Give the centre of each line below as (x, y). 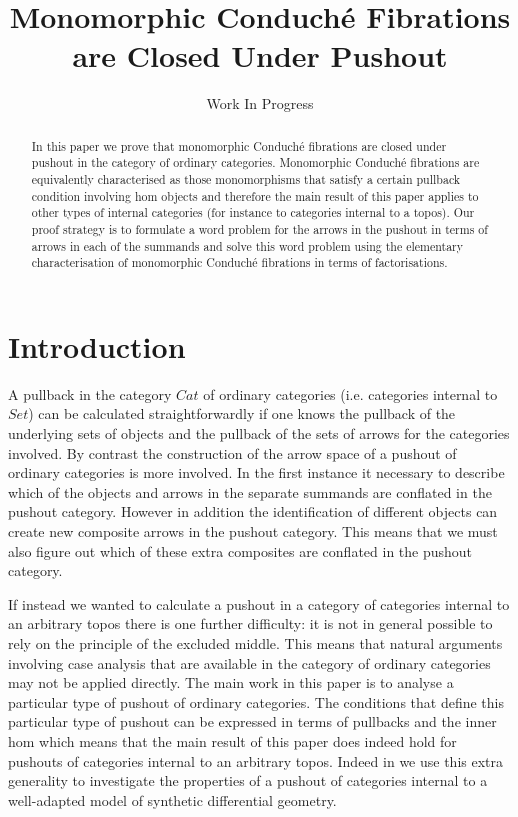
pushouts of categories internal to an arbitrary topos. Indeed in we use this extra (255, 760)
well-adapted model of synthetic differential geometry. (172, 799)
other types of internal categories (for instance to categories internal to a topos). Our (253, 212)
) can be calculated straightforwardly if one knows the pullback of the (242, 413)
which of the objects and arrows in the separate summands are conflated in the (250, 491)
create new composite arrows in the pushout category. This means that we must (253, 531)
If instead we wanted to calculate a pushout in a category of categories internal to (259, 603)
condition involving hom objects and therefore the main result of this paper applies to (255, 195)
